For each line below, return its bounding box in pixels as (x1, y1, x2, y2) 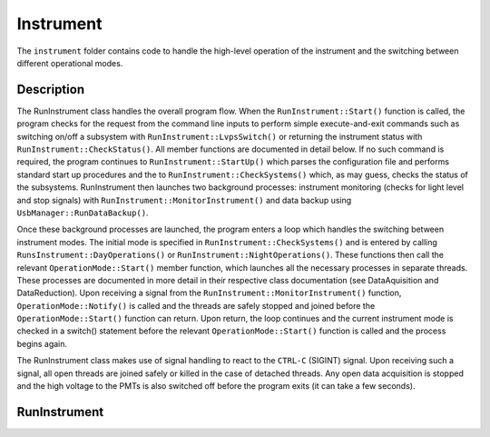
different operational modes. (16, 57, 123, 68)
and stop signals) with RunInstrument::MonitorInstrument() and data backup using (16, 194, 352, 205)
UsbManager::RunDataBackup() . (16, 207, 149, 218)
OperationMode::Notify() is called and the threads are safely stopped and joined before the (16, 300, 376, 311)
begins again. (16, 338, 68, 349)
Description (16, 82, 85, 97)
